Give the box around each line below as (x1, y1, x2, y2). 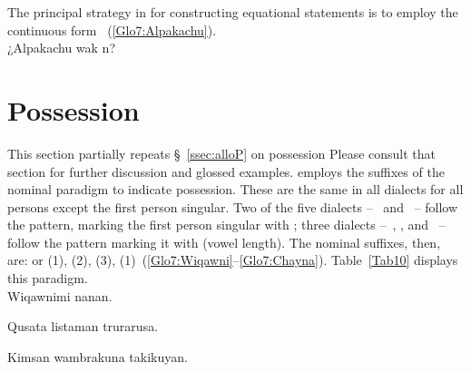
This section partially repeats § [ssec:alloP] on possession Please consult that (7, 143, 437, 162)
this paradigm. (7, 269, 88, 288)
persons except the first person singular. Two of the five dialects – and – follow (7, 197, 458, 216)
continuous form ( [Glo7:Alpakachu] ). (7, 20, 217, 39)
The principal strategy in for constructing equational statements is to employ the (7, 3, 458, 21)
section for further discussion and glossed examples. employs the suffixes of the (7, 162, 445, 181)
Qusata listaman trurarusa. (7, 317, 159, 336)
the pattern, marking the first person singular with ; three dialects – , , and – (7, 215, 446, 234)
